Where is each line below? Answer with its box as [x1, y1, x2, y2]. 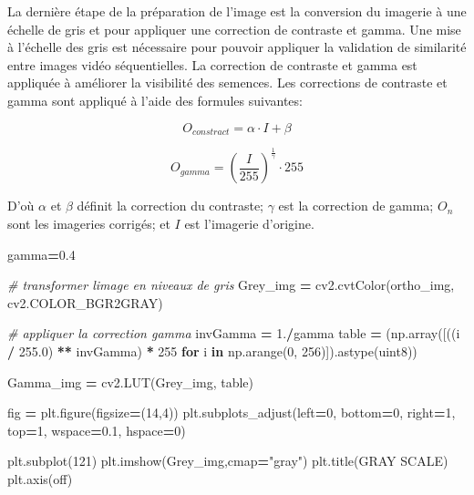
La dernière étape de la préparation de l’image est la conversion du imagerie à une [7, 2, 467, 20]
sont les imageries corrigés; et [7, 213, 170, 232]
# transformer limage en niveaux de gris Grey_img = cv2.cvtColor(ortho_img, [7, 275, 455, 294]
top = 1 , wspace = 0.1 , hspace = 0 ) [7, 420, 186, 439]
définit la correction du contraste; [77, 196, 263, 215]
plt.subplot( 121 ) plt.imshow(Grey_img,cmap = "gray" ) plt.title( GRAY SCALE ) [7, 451, 448, 470]
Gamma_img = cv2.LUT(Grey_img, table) [7, 372, 254, 391]
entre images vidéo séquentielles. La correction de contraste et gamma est [7, 55, 417, 74]
